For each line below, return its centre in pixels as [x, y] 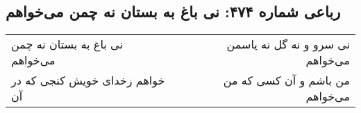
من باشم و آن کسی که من [286, 80]
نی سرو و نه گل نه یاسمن [288, 44]
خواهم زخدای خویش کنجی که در [88, 80]
